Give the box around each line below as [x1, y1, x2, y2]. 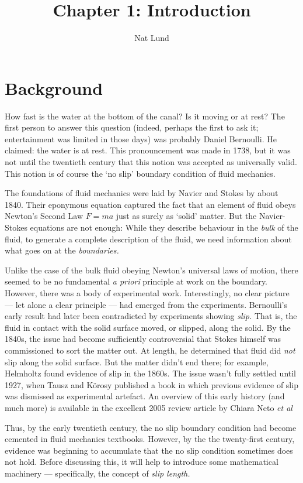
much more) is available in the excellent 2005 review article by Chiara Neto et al [5, 401, 292, 413]
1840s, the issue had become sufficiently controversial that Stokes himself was [5, 333, 281, 345]
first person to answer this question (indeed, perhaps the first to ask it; [5, 121, 259, 133]
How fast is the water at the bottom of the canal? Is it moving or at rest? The [5, 109, 285, 122]
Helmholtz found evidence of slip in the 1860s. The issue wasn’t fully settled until [5, 367, 297, 379]
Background [5, 76, 103, 100]
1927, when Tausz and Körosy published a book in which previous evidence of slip [5, 378, 298, 390]
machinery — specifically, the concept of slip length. [5, 467, 190, 479]
